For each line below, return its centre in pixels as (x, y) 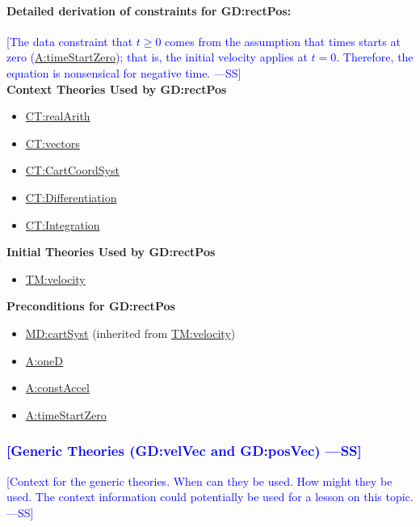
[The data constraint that (70, 41)
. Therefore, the (375, 57)
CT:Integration (63, 224)
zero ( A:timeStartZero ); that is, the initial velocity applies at (157, 57)
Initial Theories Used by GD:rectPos (111, 252)
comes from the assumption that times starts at (283, 41)
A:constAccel (57, 388)
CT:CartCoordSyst (72, 170)
